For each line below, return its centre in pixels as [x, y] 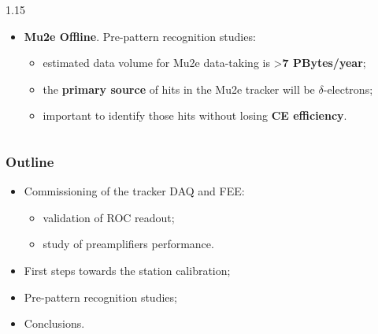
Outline [30, 161]
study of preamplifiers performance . [128, 244]
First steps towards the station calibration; [127, 270]
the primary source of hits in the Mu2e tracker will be [179, 89]
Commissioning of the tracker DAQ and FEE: [134, 191]
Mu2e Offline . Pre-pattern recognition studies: [140, 36]
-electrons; [348, 89]
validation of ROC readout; [109, 217]
